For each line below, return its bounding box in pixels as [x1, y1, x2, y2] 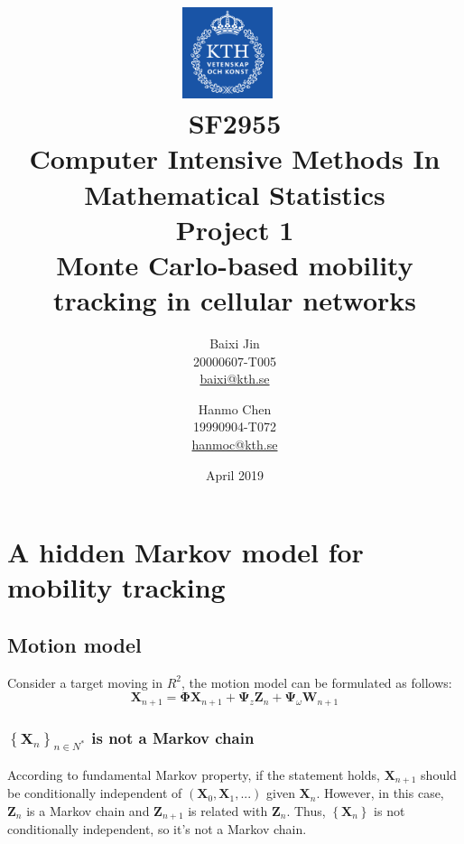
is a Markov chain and [26, 801, 150, 820]
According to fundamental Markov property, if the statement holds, [7, 765, 380, 784]
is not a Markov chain [91, 726, 255, 748]
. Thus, [286, 801, 326, 820]
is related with [188, 801, 268, 820]
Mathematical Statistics [84, 175, 385, 212]
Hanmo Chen [198, 399, 272, 418]
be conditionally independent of [7, 784, 182, 802]
